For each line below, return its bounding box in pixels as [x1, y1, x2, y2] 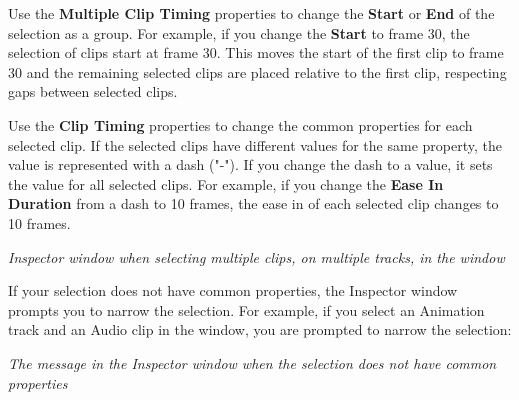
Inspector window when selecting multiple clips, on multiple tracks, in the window [8, 246, 505, 267]
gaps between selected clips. [8, 81, 178, 102]
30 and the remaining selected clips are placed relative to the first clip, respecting [8, 61, 507, 82]
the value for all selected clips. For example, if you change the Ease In [8, 173, 444, 194]
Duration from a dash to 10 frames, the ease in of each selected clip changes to [8, 193, 499, 214]
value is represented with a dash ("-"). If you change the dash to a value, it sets [8, 154, 493, 175]
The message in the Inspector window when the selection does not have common [8, 352, 497, 373]
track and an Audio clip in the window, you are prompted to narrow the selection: [8, 319, 512, 340]
